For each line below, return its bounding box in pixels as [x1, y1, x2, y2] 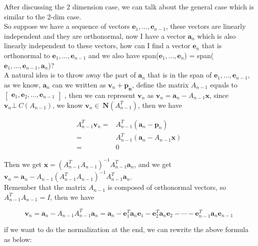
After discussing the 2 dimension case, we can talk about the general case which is [4, 1, 254, 11]
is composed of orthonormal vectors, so [108, 182, 226, 192]
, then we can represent [64, 89, 135, 100]
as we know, [4, 79, 41, 89]
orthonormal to [4, 50, 50, 60]
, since [209, 89, 229, 100]
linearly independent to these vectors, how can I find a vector [4, 40, 191, 51]
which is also [197, 30, 236, 41]
